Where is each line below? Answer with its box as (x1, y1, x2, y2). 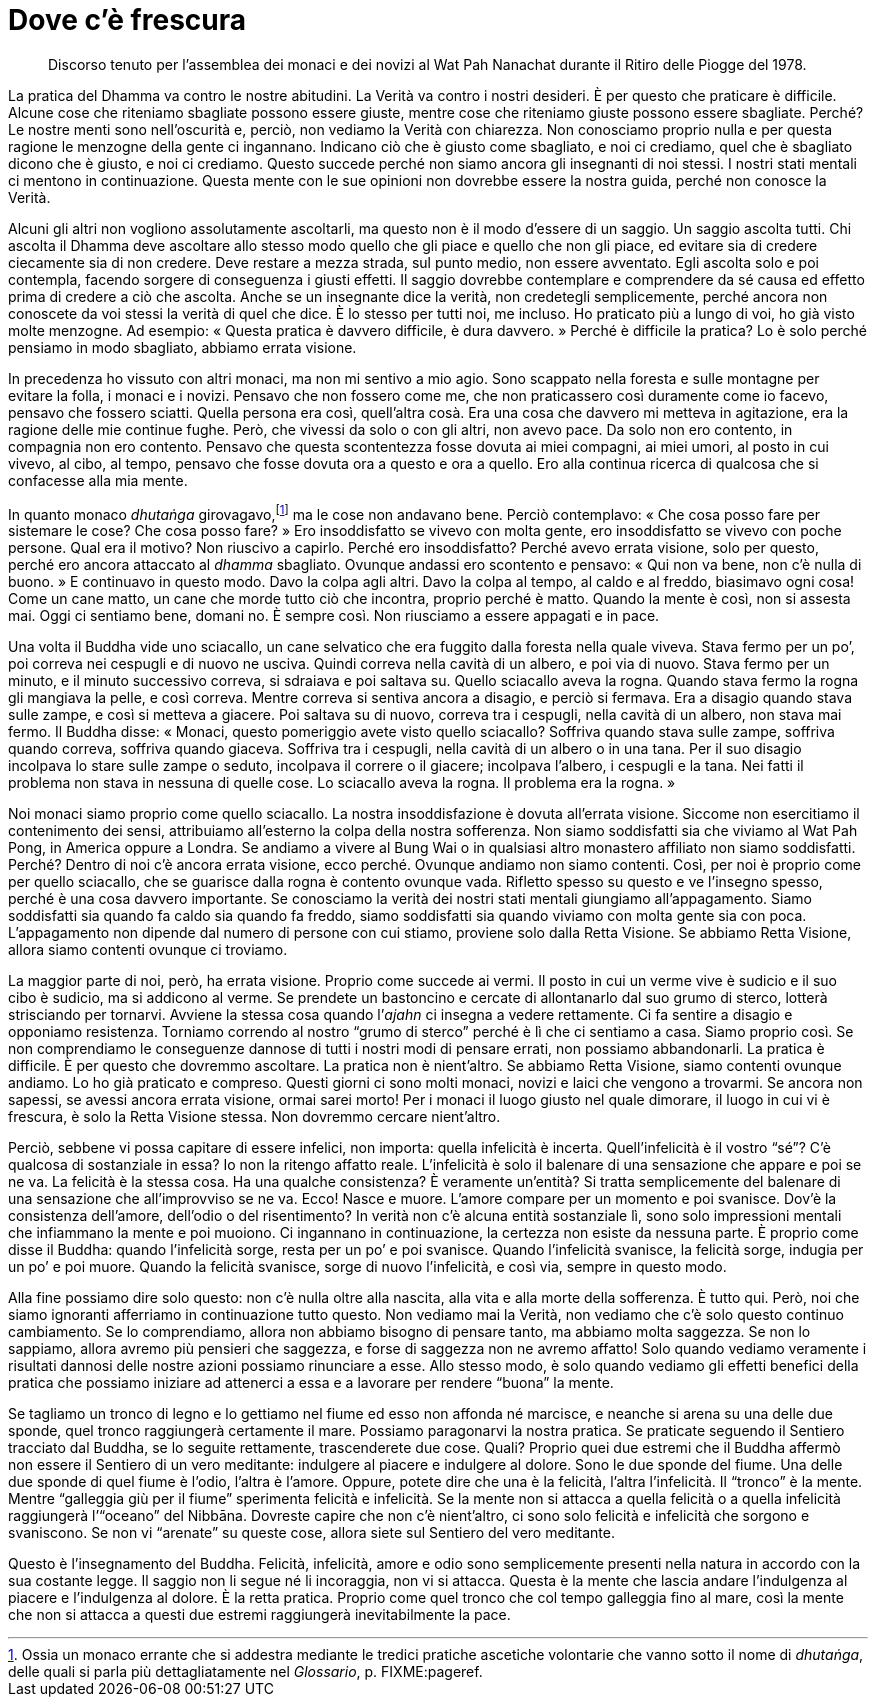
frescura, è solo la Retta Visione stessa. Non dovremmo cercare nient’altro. (8, 1108, 501, 1126)
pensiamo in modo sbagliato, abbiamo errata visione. (8, 338, 357, 356)
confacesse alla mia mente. (8, 471, 188, 489)
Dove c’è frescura (8, 3, 246, 37)
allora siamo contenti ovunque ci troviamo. (8, 941, 288, 959)
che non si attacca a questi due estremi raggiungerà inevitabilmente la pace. (8, 1606, 511, 1624)
